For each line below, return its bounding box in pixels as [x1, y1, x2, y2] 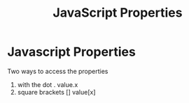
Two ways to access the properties [7, 67, 108, 75]
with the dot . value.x [17, 80, 78, 88]
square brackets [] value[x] [17, 88, 96, 96]
